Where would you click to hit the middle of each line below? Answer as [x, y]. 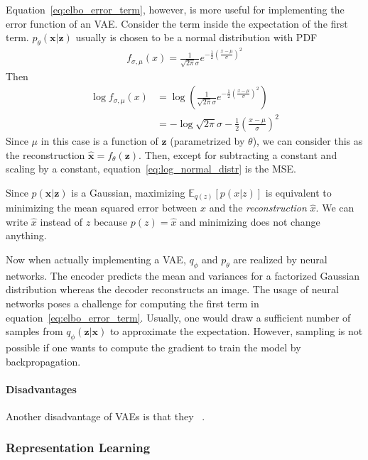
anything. [26, 235]
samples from [34, 331]
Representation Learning [78, 448]
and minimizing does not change [250, 221]
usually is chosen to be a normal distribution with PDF [196, 37]
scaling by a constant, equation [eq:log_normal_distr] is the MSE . [151, 169]
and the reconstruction [258, 208]
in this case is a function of [99, 140]
